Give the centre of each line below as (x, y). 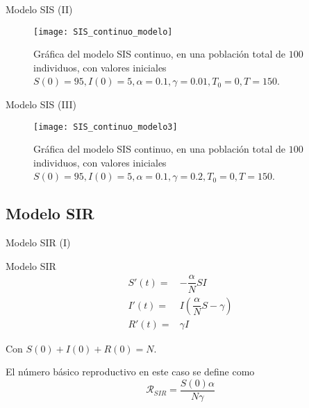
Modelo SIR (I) (38, 243)
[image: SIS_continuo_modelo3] (106, 127)
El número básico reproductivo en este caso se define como (130, 372)
